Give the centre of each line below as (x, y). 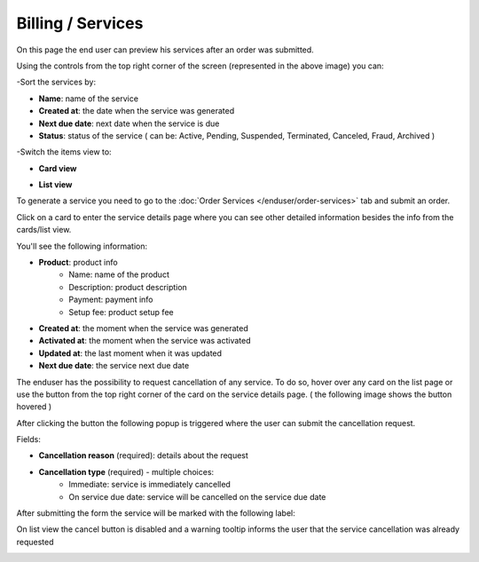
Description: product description (128, 287)
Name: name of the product (119, 274)
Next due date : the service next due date (114, 366)
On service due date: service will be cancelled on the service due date (197, 496)
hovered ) (34, 407)
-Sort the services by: (56, 82)
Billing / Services (80, 23)
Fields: (29, 439)
